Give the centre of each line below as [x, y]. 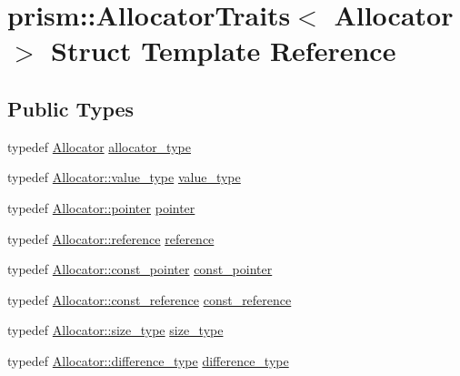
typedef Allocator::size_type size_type [115, 330]
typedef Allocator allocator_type [99, 146]
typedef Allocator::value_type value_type [124, 177]
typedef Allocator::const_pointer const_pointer [140, 269]
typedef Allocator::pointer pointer [101, 207]
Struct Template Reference [224, 51]
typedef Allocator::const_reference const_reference [150, 299]
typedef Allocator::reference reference [111, 238]
